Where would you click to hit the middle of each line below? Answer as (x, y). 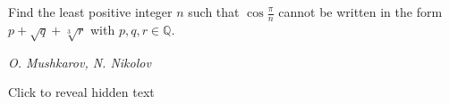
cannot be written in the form (360, 12)
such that (214, 12)
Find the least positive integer (90, 12)
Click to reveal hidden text (81, 92)
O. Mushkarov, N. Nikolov (80, 62)
